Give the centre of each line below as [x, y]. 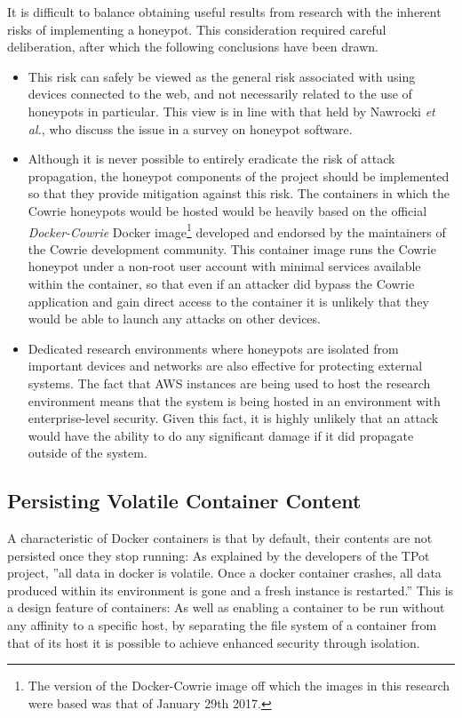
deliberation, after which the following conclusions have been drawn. [193, 47]
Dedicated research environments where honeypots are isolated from [213, 348]
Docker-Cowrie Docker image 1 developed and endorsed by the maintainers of [237, 230]
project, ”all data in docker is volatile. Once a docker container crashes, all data [224, 573]
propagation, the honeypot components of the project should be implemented [239, 176]
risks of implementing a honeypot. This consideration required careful [197, 29]
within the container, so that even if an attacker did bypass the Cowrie [221, 283]
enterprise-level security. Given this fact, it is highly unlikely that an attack [233, 418]
